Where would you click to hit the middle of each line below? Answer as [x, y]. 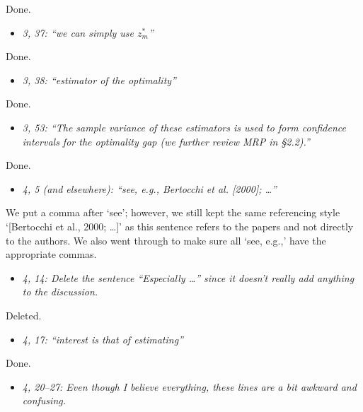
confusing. [44, 400]
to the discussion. [60, 292]
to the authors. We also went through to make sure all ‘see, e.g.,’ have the [166, 240]
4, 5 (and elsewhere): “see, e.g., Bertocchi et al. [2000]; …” [149, 188]
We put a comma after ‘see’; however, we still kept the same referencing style [173, 212]
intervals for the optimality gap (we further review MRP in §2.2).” [166, 141]
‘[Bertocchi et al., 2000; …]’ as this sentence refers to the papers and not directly [180, 226]
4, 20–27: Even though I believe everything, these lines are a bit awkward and [189, 386]
